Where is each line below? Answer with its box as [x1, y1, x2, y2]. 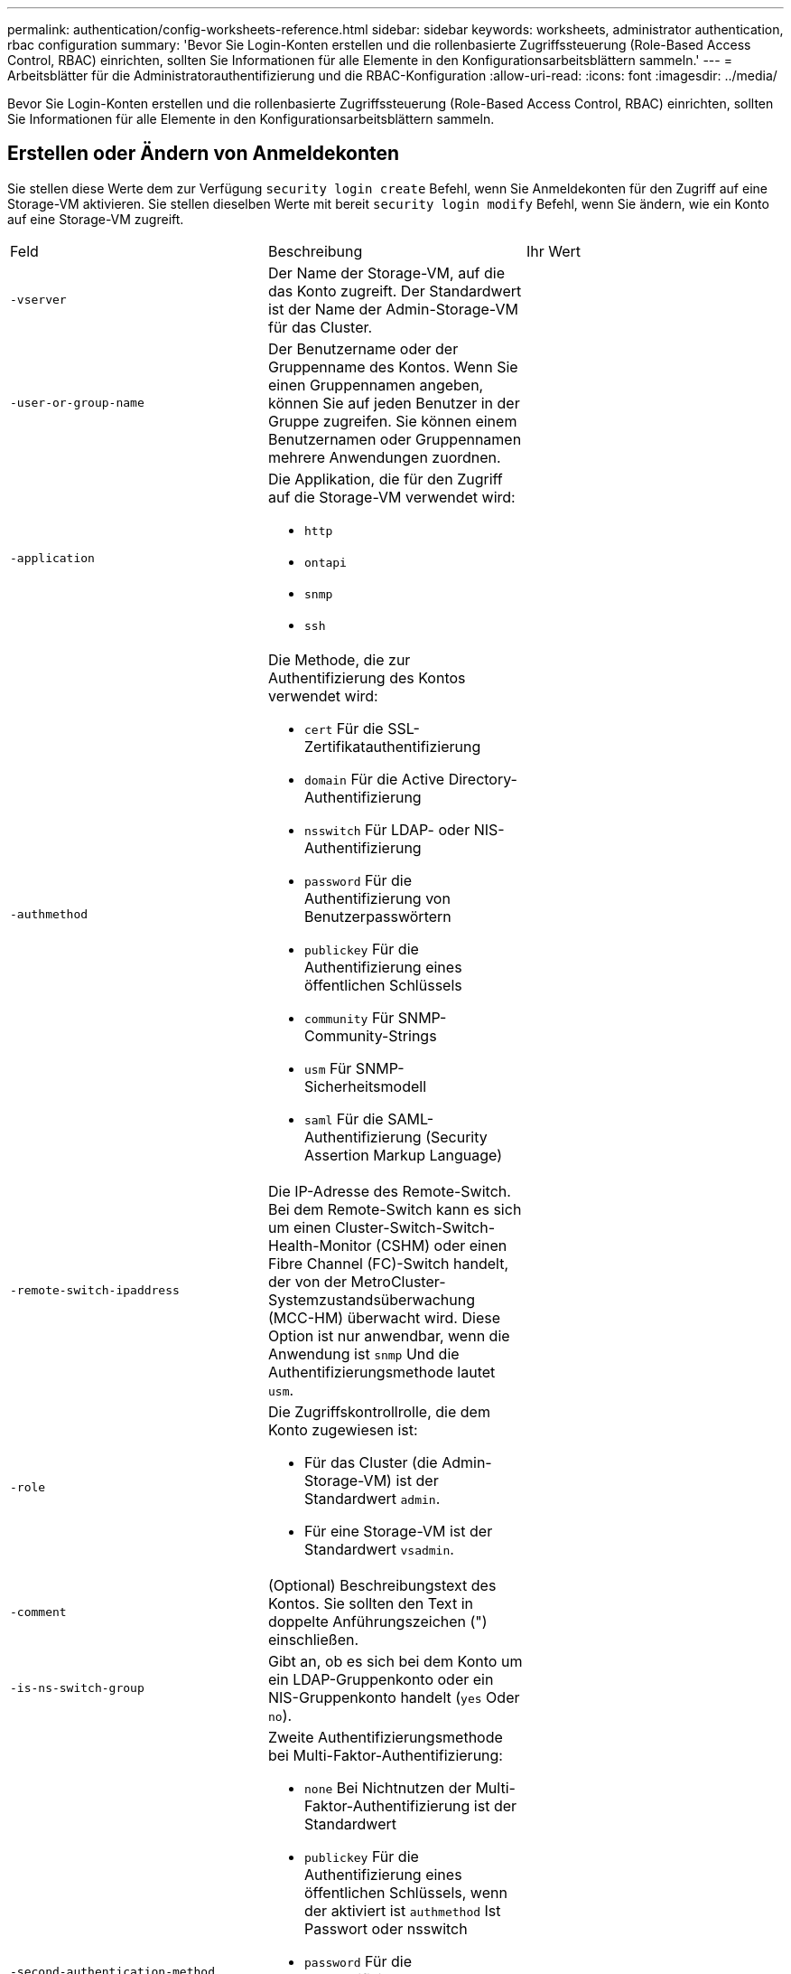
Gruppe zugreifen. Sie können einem [267, 411, 517, 430]
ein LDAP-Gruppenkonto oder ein [267, 1669, 494, 1688]
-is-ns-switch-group [10, 1681, 144, 1696]
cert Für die [303, 719, 384, 738]
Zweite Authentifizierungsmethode [267, 1727, 503, 1746]
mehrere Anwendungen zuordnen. [267, 447, 501, 466]
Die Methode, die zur [267, 650, 411, 669]
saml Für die [303, 1109, 384, 1128]
